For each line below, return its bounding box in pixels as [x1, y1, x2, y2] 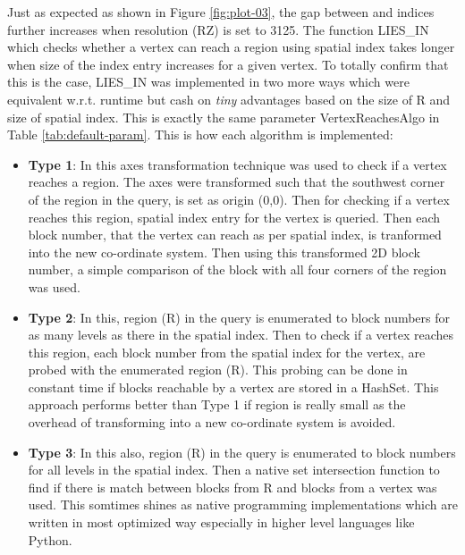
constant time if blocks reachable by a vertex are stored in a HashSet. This [28, 377, 439, 396]
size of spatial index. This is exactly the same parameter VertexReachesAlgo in [7, 107, 440, 126]
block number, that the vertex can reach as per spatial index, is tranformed [28, 225, 442, 244]
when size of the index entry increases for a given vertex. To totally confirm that [7, 55, 449, 73]
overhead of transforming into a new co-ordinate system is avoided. [28, 413, 396, 432]
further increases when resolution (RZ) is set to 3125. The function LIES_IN [7, 20, 429, 38]
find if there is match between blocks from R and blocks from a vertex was [28, 477, 437, 496]
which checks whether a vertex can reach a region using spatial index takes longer [7, 38, 455, 56]
